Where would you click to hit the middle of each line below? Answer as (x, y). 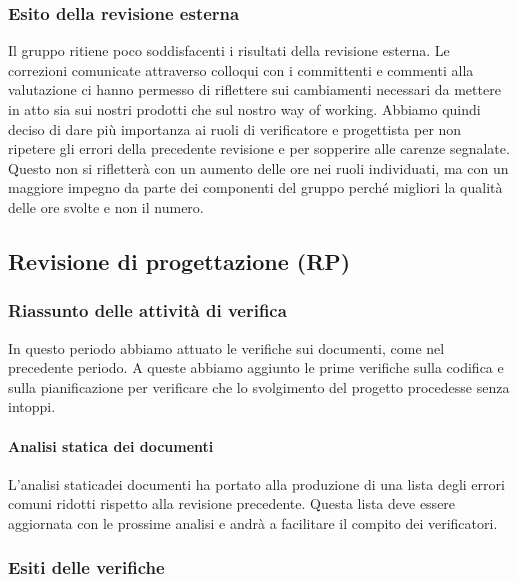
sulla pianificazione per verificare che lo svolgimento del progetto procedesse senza (259, 386)
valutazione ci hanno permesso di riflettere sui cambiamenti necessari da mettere (254, 89)
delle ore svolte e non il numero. (106, 206)
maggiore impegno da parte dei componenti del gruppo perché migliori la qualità (255, 187)
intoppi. (32, 406)
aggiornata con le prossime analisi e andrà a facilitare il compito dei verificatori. (253, 522)
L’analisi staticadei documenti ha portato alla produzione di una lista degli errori (256, 483)
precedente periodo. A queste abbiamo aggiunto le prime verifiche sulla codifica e (256, 367)
